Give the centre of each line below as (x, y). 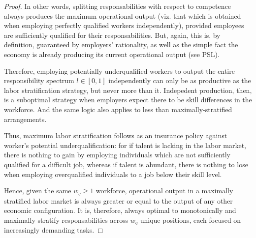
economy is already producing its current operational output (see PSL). (112, 54)
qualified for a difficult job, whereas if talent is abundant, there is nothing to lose (126, 164)
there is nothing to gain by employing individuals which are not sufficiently (117, 155)
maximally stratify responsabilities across (66, 220)
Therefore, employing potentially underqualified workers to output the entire (119, 71)
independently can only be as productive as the (180, 80)
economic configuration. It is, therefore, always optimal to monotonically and (120, 210)
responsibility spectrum (39, 80)
